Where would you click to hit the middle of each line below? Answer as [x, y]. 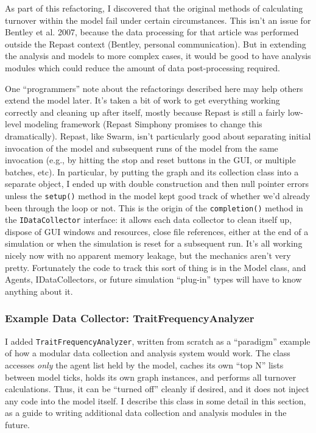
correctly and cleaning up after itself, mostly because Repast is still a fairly [145, 112]
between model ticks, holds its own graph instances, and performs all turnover [151, 377]
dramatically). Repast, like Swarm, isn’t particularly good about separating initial [158, 136]
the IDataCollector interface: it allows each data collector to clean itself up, [149, 220]
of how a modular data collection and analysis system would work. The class [148, 353]
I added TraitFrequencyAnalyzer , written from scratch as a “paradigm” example [158, 341]
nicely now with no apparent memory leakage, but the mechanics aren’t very [148, 255]
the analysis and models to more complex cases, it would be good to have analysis [158, 56]
